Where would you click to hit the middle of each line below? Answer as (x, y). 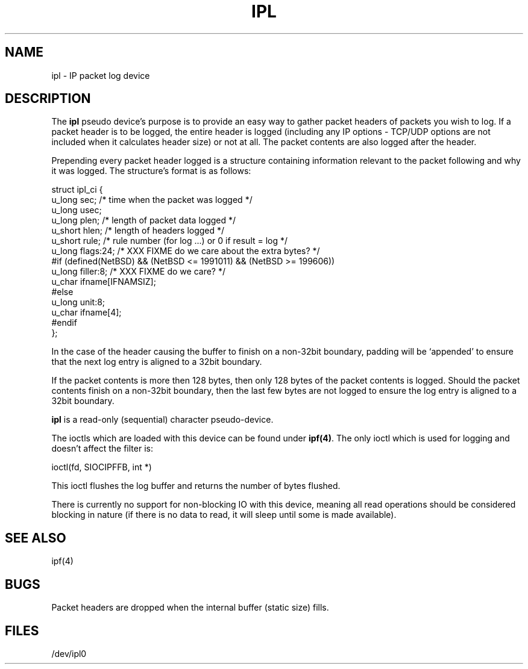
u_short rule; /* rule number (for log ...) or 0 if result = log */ (170, 241)
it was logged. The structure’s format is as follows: (151, 171)
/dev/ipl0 (69, 653)
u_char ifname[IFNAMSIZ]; (104, 282)
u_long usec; (77, 210)
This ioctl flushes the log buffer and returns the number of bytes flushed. (196, 486)
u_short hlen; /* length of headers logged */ (138, 231)
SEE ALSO (36, 538)
